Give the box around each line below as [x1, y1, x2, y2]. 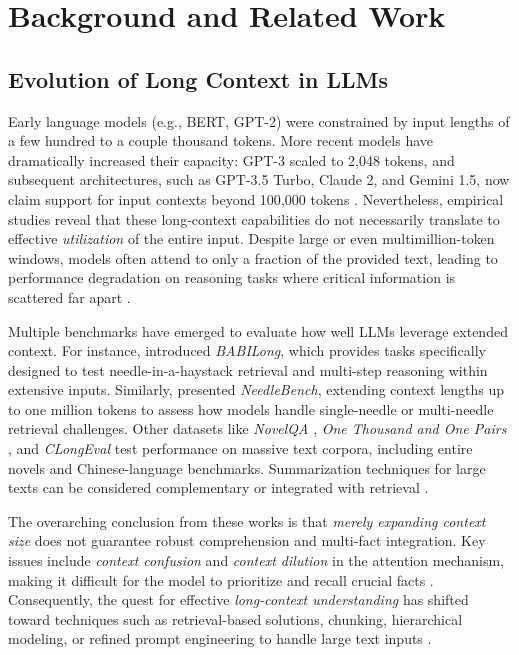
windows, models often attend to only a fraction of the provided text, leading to [8, 247, 498, 268]
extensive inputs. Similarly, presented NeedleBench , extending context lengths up [8, 379, 505, 400]
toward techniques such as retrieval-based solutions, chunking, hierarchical [8, 608, 463, 629]
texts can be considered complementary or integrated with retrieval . [8, 477, 429, 498]
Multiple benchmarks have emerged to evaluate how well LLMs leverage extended [8, 320, 508, 341]
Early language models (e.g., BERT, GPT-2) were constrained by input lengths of [8, 110, 510, 131]
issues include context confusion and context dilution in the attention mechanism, [8, 550, 504, 571]
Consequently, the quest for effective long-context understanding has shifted [8, 589, 469, 610]
